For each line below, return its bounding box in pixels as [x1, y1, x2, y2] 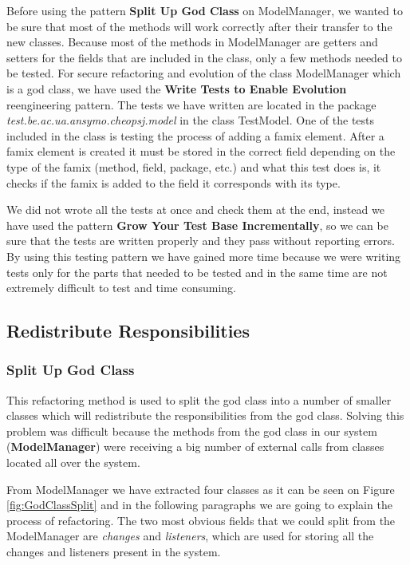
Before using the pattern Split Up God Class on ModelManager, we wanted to [6, 2, 403, 18]
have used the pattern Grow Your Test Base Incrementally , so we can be [6, 216, 388, 233]
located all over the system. [6, 454, 140, 471]
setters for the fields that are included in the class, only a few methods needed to [6, 49, 402, 65]
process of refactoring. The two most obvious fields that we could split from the [6, 512, 396, 528]
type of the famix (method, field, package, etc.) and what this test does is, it [6, 158, 381, 175]
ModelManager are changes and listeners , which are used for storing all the [6, 527, 374, 544]
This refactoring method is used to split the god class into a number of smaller [6, 391, 392, 408]
